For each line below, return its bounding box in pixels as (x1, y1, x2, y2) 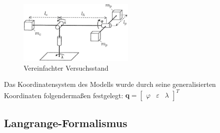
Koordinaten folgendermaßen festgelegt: (4, 90, 124, 100)
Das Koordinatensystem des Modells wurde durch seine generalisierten (4, 79, 216, 89)
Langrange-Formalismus (4, 115, 127, 130)
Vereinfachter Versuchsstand (24, 62, 109, 73)
